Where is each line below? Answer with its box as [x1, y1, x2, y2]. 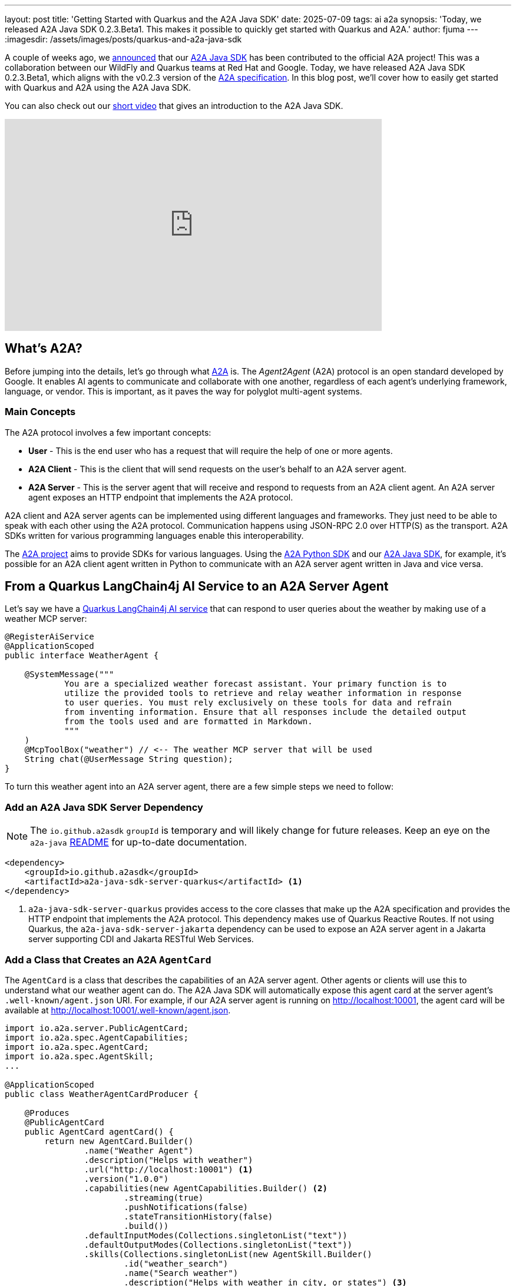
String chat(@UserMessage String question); [24, 754, 233, 764]
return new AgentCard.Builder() [44, 1136, 194, 1146]
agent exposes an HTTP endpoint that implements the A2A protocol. [28, 492, 293, 502]
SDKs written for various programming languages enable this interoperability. [5, 530, 304, 541]
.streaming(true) [124, 1192, 204, 1202]
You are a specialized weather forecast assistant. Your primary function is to [64, 679, 447, 689]
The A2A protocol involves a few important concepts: [5, 427, 211, 437]
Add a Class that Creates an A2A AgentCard [5, 953, 211, 966]
